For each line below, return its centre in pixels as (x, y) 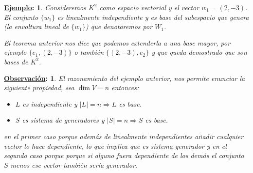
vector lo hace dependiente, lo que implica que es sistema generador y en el (115, 146)
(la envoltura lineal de (36, 26)
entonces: (125, 87)
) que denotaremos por (119, 26)
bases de (16, 61)
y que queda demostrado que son (199, 52)
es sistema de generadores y (63, 120)
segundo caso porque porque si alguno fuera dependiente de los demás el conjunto (124, 155)
